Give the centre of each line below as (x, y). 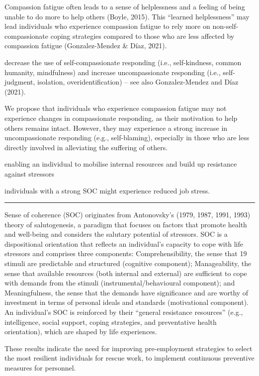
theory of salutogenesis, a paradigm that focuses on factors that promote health (126, 224)
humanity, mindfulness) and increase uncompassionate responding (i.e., (113, 72)
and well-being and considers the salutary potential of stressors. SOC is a (116, 234)
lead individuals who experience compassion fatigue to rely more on (107, 26)
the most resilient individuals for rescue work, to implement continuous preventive (129, 358)
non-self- (225, 26)
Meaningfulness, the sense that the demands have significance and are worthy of (127, 292)
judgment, (20, 82)
